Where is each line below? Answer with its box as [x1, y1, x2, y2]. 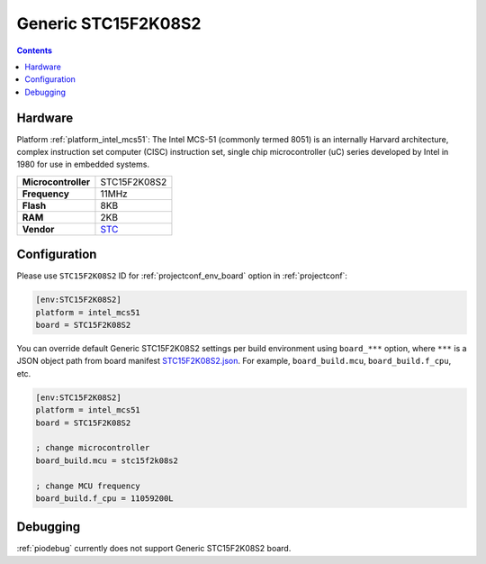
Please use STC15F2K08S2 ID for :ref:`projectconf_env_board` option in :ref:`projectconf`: [16, 270, 348, 281]
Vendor [22, 223, 55, 235]
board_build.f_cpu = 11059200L [35, 493, 175, 504]
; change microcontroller [35, 442, 150, 453]
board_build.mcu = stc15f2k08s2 [35, 455, 179, 466]
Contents [16, 45, 53, 56]
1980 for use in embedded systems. [16, 159, 150, 170]
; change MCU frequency [35, 480, 141, 491]
